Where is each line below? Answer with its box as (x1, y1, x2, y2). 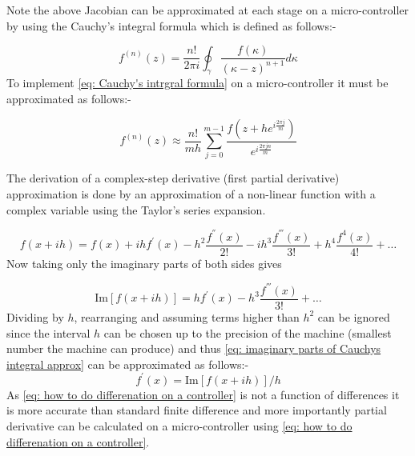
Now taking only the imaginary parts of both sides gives (6, 254, 282, 271)
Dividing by (6, 308, 64, 325)
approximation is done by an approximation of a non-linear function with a (6, 186, 376, 202)
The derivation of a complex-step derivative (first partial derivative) (6, 170, 340, 186)
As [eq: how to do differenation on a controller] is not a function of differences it (6, 386, 400, 402)
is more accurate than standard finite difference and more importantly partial (6, 402, 387, 418)
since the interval (6, 324, 91, 341)
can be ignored (317, 308, 390, 325)
